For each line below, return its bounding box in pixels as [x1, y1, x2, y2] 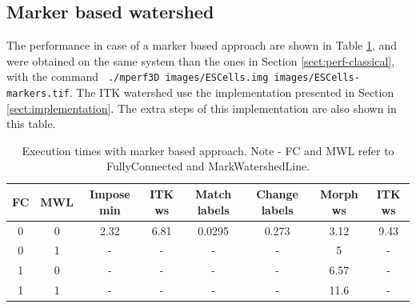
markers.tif [6, 88, 70, 100]
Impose [90, 186, 130, 202]
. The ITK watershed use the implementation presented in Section [69, 84, 394, 101]
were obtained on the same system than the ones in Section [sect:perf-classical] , [6, 52, 395, 69]
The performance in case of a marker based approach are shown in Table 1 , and [6, 37, 398, 54]
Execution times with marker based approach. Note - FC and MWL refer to [22, 142, 394, 158]
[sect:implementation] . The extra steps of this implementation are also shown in [6, 99, 397, 116]
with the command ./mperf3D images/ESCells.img [6, 68, 269, 85]
